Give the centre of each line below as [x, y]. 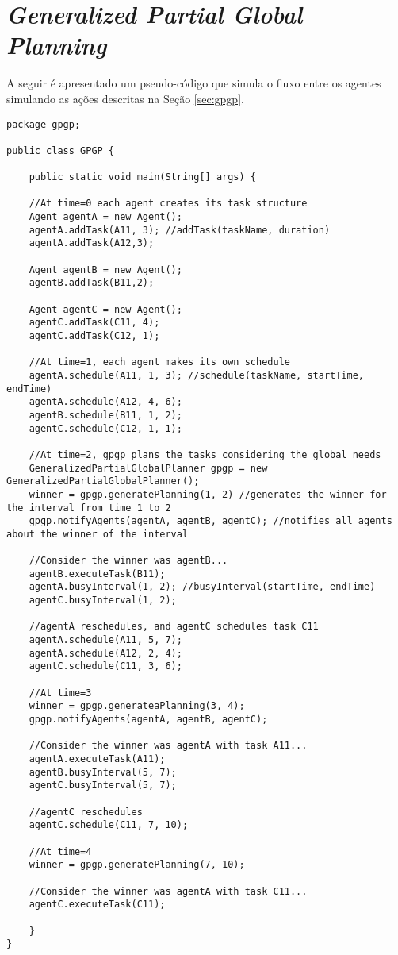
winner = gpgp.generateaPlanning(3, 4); [137, 706]
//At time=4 [60, 851]
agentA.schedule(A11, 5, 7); [105, 640]
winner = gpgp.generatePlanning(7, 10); [137, 865]
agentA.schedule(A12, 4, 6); [105, 402]
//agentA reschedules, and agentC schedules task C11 [174, 627]
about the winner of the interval [98, 534]
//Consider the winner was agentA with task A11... [168, 746]
